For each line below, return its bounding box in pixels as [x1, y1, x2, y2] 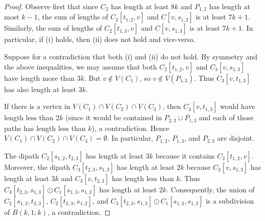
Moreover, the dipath [4, 161, 70, 172]
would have [220, 101, 255, 112]
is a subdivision [205, 195, 254, 206]
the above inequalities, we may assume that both [4, 61, 157, 72]
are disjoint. [217, 132, 254, 143]
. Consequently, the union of [166, 184, 255, 194]
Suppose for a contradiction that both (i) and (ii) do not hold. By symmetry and [4, 51, 257, 62]
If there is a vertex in [4, 101, 70, 112]
